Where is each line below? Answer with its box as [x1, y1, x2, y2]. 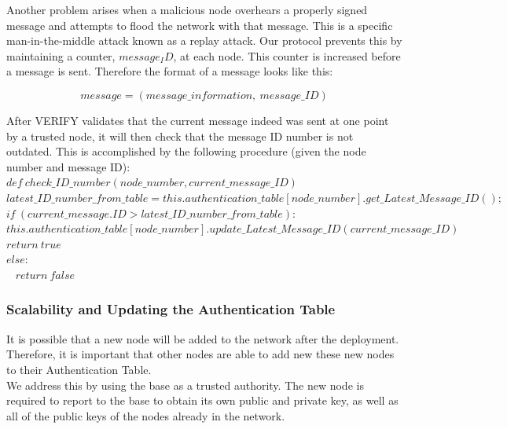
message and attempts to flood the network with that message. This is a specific [6, 16, 393, 33]
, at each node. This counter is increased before [173, 47, 401, 64]
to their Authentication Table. [6, 361, 152, 377]
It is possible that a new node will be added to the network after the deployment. [6, 330, 399, 346]
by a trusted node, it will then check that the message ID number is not [6, 127, 354, 144]
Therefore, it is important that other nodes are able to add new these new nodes [6, 346, 395, 362]
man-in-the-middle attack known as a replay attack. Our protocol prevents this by [6, 32, 402, 49]
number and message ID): [6, 158, 130, 174]
